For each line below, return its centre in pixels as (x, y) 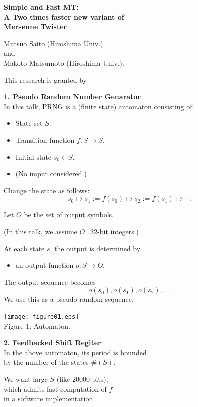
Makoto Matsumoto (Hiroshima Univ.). (64, 62)
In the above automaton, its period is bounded (75, 352)
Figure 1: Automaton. (37, 326)
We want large (26, 379)
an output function (45, 265)
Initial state (34, 156)
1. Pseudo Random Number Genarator (73, 96)
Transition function (45, 139)
